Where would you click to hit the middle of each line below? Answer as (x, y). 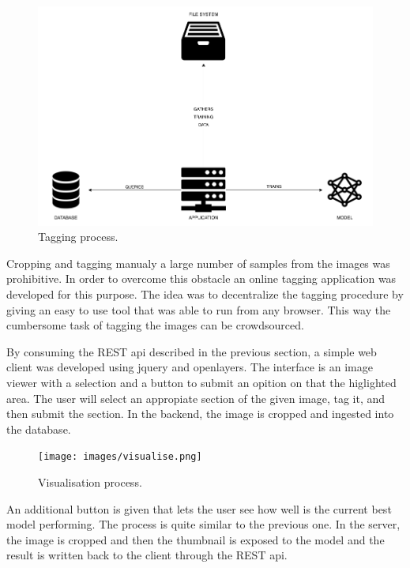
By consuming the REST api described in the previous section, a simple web (192, 351)
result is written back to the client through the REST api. (147, 555)
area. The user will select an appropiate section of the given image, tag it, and (196, 398)
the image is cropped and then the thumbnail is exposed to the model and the (196, 539)
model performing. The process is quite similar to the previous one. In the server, (203, 524)
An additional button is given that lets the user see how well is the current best (199, 508)
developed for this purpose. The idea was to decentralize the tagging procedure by (205, 294)
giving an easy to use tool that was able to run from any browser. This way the (199, 309)
